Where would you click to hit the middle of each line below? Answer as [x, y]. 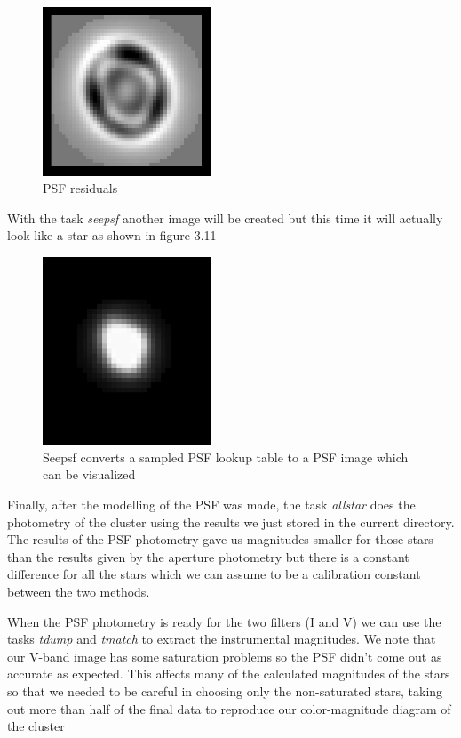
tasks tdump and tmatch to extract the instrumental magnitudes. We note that [222, 639]
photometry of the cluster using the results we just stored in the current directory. [231, 521]
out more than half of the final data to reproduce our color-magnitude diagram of [229, 708]
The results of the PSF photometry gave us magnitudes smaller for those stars [220, 539]
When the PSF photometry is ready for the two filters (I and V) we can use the [224, 621]
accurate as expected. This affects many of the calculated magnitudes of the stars [229, 674]
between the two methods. [79, 591]
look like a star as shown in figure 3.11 [112, 235]
